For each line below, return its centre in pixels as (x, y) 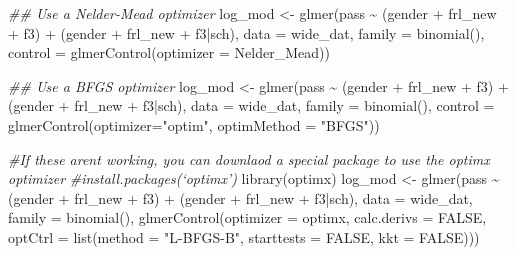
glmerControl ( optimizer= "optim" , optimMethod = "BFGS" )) (194, 124)
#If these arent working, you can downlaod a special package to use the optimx (249, 158)
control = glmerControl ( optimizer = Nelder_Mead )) (169, 52)
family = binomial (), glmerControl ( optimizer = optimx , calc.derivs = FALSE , (247, 217)
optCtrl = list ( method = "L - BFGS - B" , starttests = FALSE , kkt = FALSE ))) (244, 236)
